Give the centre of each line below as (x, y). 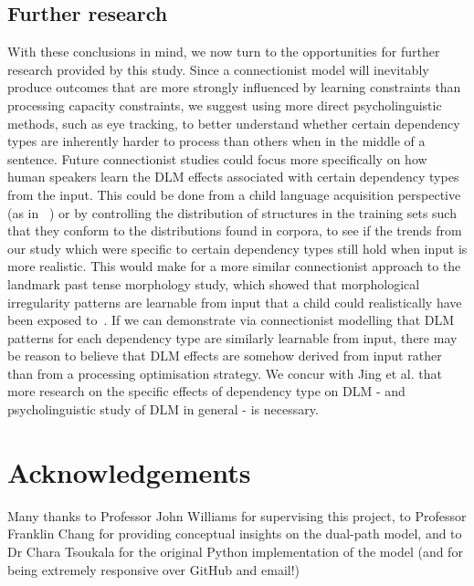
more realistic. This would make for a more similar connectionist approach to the (234, 266)
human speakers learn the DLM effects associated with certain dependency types (233, 177)
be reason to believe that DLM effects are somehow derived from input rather (225, 356)
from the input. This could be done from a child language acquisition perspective (234, 194)
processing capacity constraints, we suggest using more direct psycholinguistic (225, 105)
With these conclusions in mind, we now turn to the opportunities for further (224, 52)
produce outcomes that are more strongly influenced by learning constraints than (234, 87)
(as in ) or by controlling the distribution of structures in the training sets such (232, 212)
